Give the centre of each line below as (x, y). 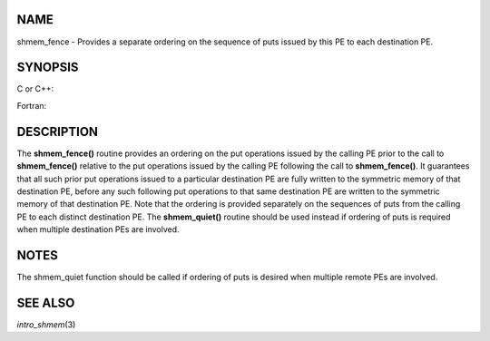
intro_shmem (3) (46, 324)
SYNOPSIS (48, 68)
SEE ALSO (46, 302)
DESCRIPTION (58, 132)
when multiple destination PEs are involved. (98, 229)
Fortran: (32, 105)
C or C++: (35, 89)
